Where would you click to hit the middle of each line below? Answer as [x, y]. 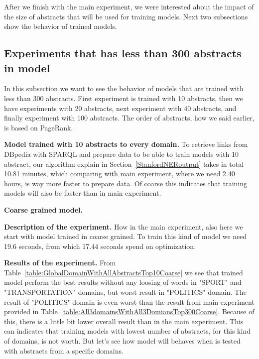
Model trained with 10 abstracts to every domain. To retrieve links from [126, 144]
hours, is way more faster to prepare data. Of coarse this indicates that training [126, 183]
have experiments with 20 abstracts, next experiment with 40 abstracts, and [120, 108]
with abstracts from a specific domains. [64, 350]
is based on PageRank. [39, 127]
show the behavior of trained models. [61, 26]
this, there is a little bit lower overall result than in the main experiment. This [124, 321]
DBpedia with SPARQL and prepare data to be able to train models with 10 [121, 154]
